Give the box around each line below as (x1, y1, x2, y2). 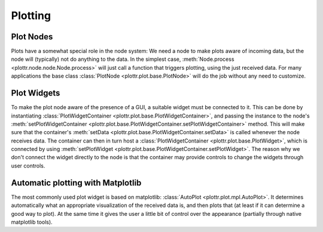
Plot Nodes (11, 32, 53, 42)
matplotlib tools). (11, 218, 53, 225)
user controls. (11, 162, 45, 169)
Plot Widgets (11, 88, 60, 98)
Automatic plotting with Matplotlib (11, 178, 142, 188)
